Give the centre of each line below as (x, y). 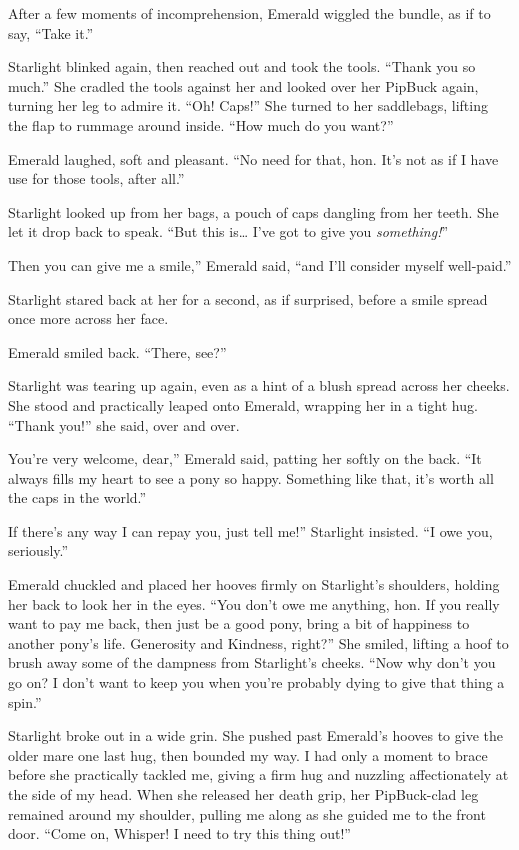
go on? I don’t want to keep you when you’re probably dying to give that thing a (256, 682)
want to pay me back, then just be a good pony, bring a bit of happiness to (239, 623)
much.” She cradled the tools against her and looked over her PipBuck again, (243, 85)
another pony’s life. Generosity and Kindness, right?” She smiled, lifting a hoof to (258, 642)
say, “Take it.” (51, 32)
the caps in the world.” (77, 497)
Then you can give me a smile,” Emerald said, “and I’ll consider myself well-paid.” (260, 264)
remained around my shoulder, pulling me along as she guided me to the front (247, 813)
